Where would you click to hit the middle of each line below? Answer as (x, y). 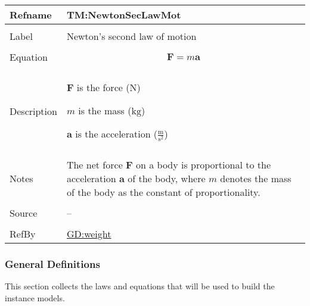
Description (33, 111)
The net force (94, 165)
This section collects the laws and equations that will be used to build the (140, 286)
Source (24, 213)
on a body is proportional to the (203, 165)
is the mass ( (105, 110)
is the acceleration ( (117, 134)
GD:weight (89, 234)
